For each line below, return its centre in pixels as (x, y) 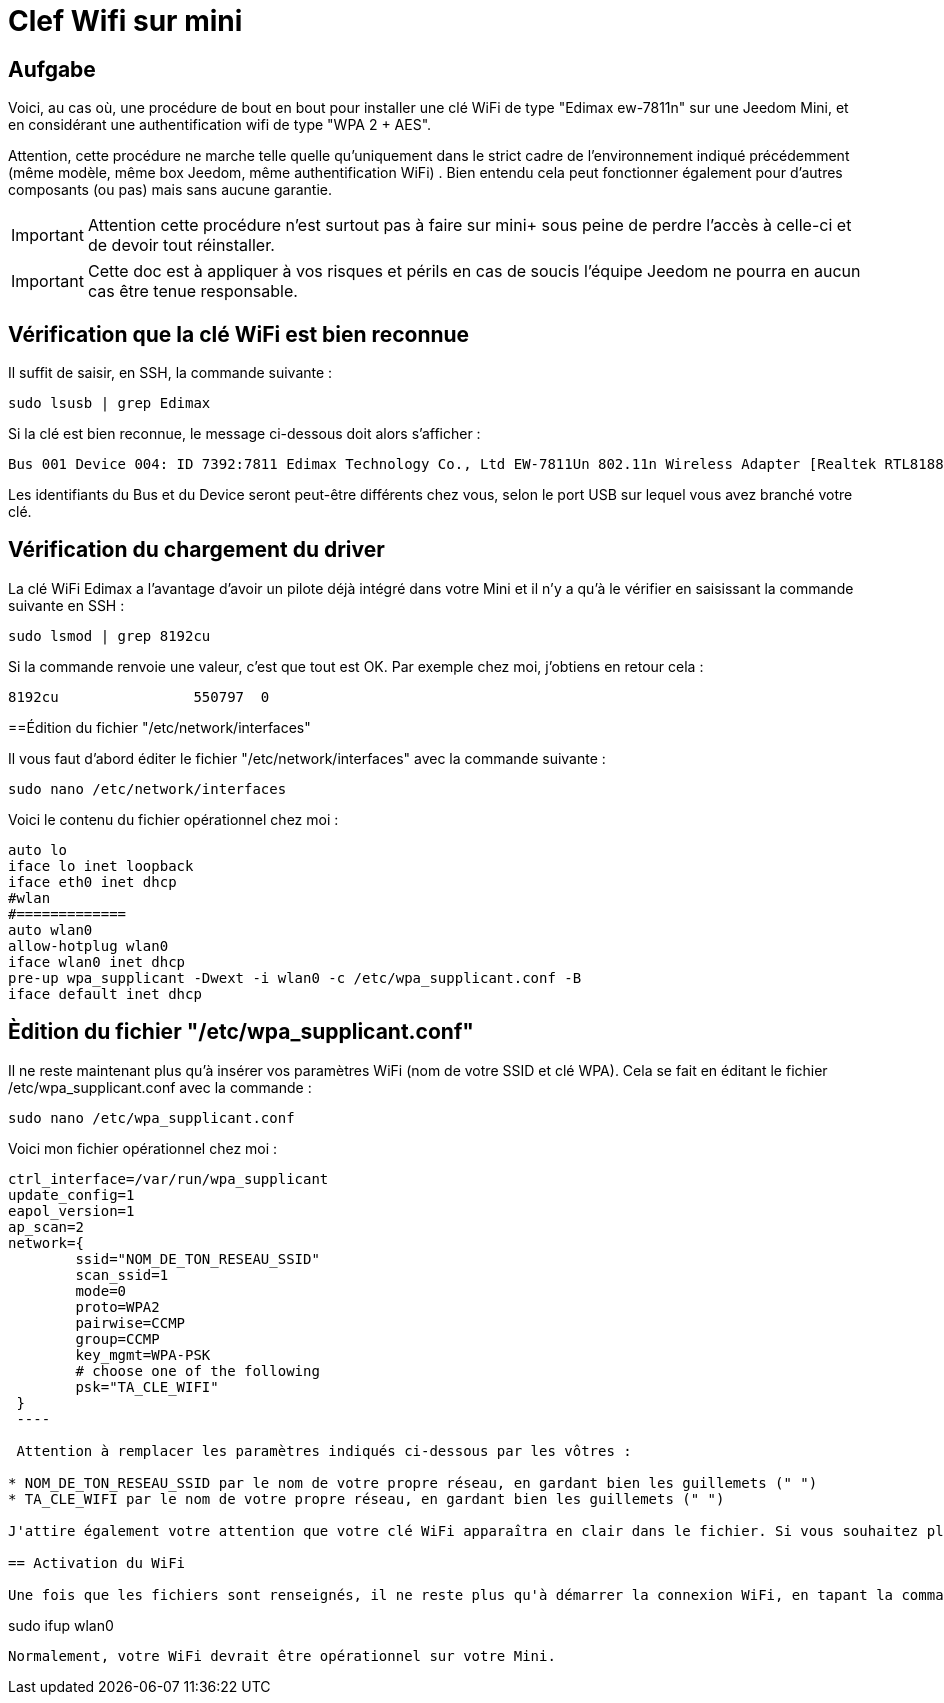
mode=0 (101, 1290)
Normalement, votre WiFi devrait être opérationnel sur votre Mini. (282, 1655)
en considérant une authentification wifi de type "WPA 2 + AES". (220, 125)
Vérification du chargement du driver (196, 550)
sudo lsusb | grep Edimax (109, 403)
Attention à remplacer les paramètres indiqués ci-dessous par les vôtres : (324, 1450)
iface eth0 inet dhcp (92, 881)
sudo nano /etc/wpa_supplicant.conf (151, 1117)
